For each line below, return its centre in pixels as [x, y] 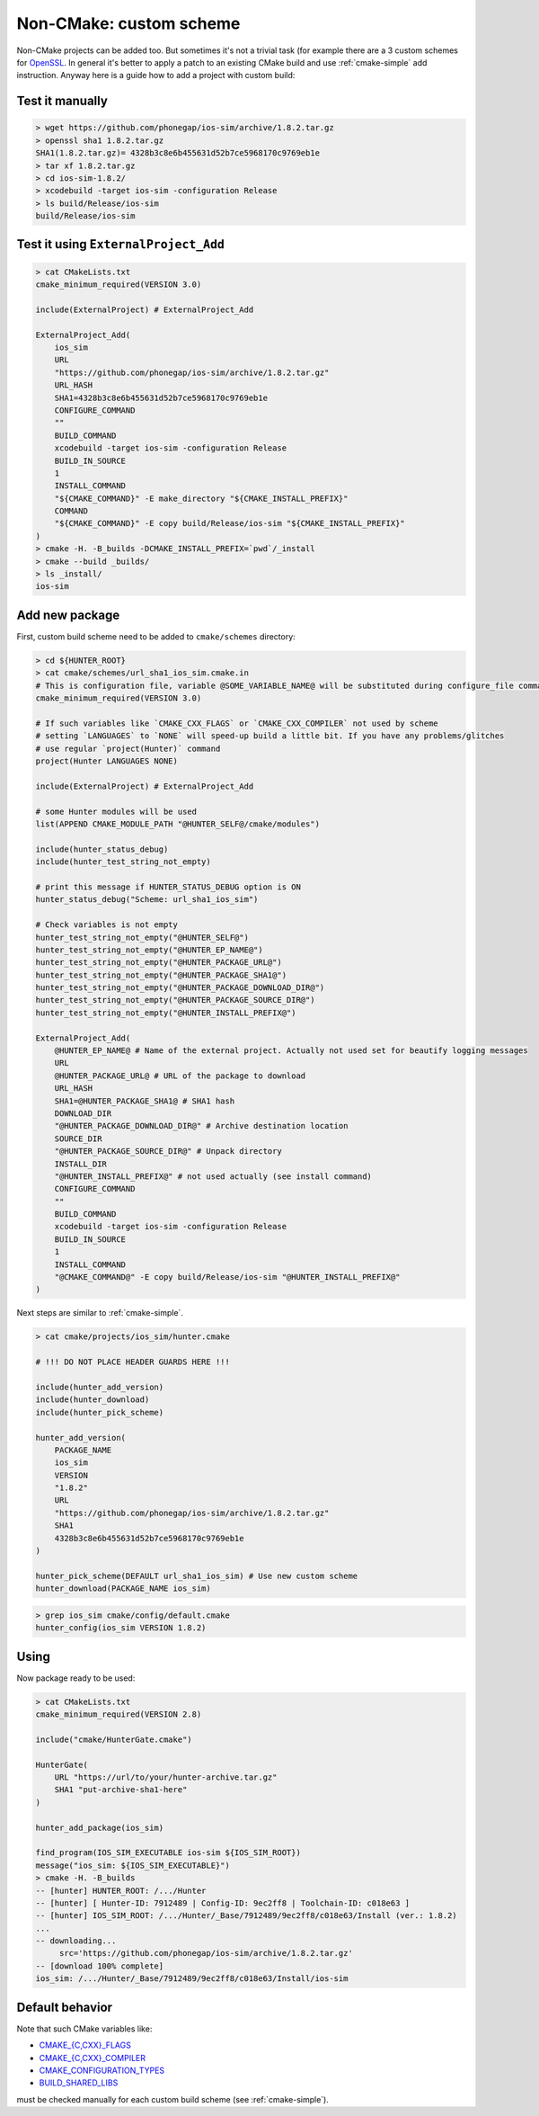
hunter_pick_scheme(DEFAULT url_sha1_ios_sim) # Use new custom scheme [197, 1576]
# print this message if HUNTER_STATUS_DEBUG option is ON [168, 887]
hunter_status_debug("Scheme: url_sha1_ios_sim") [147, 900]
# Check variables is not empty [107, 925]
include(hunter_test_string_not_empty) [123, 862]
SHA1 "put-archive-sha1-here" [121, 1790]
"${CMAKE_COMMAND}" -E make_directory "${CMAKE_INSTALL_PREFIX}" [201, 498]
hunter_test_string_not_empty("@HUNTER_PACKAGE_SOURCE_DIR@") [175, 1000]
